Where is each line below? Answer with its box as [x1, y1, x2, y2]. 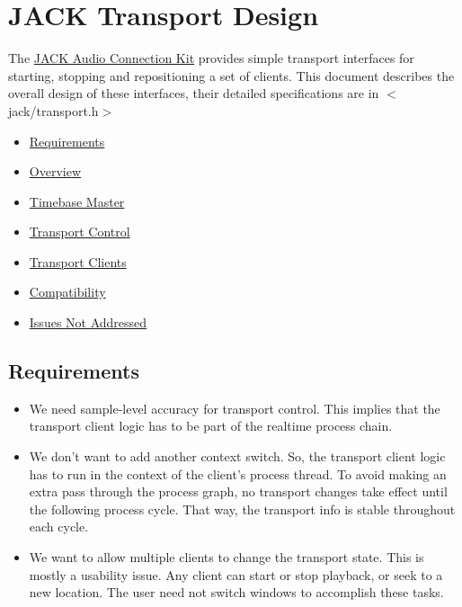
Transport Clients [29, 252, 127, 271]
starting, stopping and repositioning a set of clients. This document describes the [8, 66, 455, 85]
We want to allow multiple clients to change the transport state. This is [29, 548, 424, 567]
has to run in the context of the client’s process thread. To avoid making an [29, 464, 447, 483]
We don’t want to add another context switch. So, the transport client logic [29, 447, 446, 466]
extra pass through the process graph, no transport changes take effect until [29, 482, 448, 501]
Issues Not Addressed [29, 313, 147, 332]
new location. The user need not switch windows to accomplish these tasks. [29, 583, 444, 602]
